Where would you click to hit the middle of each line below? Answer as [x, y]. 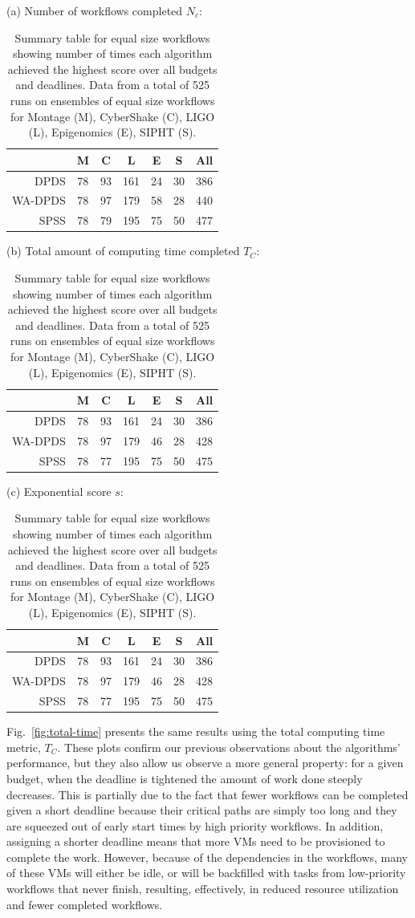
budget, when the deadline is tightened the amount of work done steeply [185, 778]
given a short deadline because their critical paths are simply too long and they [202, 810]
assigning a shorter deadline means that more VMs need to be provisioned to [196, 841]
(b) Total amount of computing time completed [123, 251]
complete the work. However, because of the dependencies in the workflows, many [207, 857]
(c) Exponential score [59, 491]
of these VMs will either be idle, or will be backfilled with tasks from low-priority [206, 873]
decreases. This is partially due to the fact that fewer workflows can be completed [207, 794]
